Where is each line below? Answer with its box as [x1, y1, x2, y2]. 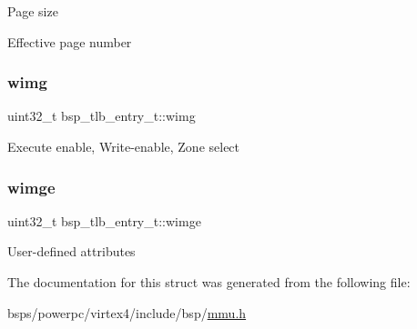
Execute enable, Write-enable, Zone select [7, 137, 240, 155]
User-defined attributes [7, 242, 136, 261]
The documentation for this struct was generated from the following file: [7, 273, 411, 291]
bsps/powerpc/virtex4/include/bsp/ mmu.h [7, 303, 247, 322]
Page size [7, 2, 58, 20]
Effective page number [7, 32, 132, 51]
